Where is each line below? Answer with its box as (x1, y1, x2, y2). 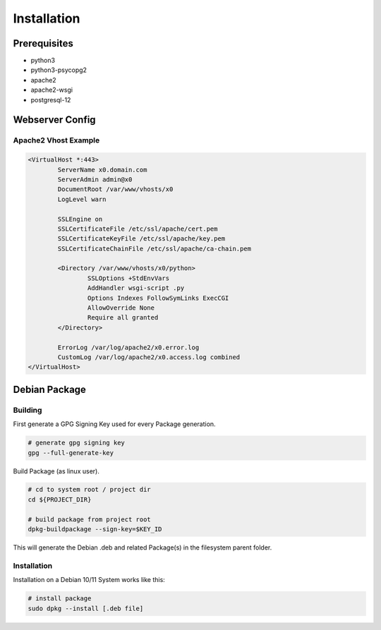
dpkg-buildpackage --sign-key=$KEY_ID (28, 526, 162, 533)
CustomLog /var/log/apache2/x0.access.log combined (57, 353, 241, 361)
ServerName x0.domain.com (57, 166, 147, 174)
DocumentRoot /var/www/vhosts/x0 (57, 186, 174, 193)
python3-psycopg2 (30, 66, 87, 74)
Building (13, 405, 42, 415)
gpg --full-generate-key (28, 449, 114, 456)
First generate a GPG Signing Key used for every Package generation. (13, 420, 216, 428)
